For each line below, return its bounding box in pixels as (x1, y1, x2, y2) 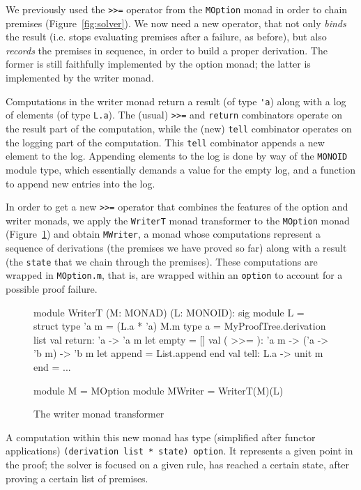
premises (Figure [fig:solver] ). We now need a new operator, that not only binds (6, 15, 346, 30)
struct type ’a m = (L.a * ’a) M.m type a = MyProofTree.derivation (33, 319, 326, 333)
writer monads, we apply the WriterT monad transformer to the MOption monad (6, 213, 350, 227)
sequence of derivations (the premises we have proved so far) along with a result (6, 240, 347, 255)
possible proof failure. (6, 281, 98, 296)
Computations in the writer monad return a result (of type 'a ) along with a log (6, 93, 346, 108)
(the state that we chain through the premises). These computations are (6, 254, 318, 268)
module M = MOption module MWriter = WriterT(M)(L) (33, 383, 284, 397)
